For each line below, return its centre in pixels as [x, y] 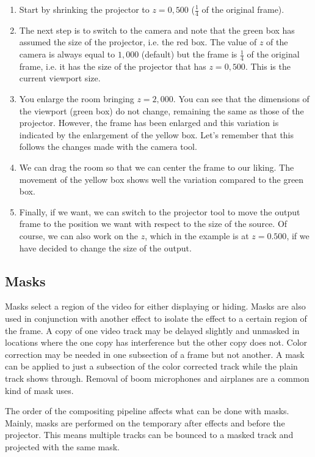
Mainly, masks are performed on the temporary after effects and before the [145, 422]
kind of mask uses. [39, 390]
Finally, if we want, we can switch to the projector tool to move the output [160, 211]
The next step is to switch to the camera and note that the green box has [157, 30]
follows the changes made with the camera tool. [108, 147]
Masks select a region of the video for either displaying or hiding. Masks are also [155, 306]
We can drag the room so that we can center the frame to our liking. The [157, 167]
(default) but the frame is [189, 54]
